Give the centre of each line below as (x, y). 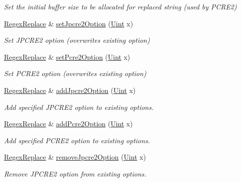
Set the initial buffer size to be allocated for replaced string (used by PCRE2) (120, 6)
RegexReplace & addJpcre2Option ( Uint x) (70, 90)
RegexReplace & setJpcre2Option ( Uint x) (69, 23)
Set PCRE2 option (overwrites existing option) (75, 73)
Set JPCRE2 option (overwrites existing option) (77, 40)
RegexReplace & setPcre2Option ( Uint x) (67, 56)
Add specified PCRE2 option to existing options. (77, 140)
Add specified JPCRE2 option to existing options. (79, 107)
